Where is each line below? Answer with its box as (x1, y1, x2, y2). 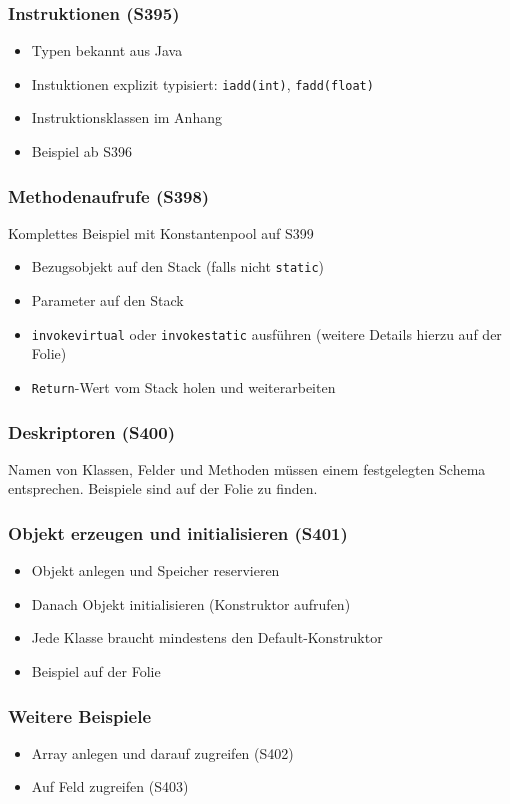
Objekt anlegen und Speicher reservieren (31, 560, 280, 581)
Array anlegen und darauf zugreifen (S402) (31, 742, 294, 763)
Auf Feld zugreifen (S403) (31, 776, 189, 797)
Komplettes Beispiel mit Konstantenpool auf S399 (8, 222, 314, 243)
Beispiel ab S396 (31, 141, 133, 162)
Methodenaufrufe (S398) (8, 183, 210, 208)
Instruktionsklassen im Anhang (31, 107, 222, 128)
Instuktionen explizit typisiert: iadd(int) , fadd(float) (31, 73, 374, 94)
